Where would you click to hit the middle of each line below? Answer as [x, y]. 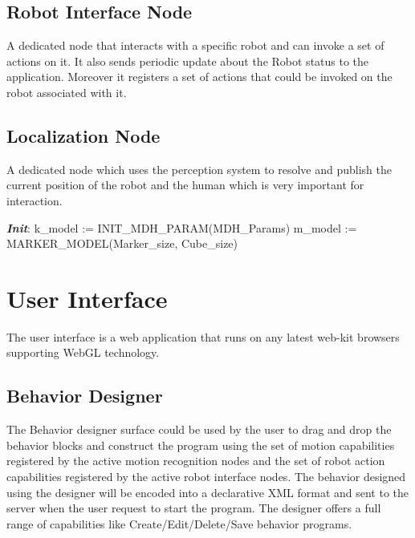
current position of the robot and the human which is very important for [185, 185]
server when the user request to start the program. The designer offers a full [194, 508]
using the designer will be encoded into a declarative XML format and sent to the [208, 492]
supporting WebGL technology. [83, 352]
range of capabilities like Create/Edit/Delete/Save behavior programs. [179, 523]
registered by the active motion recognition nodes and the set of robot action [196, 461]
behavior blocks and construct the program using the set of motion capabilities [201, 445]
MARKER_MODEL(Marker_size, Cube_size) [122, 243]
